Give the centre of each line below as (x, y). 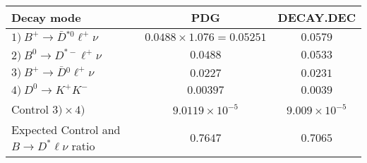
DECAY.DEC (317, 17)
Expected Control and (66, 130)
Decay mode (46, 17)
